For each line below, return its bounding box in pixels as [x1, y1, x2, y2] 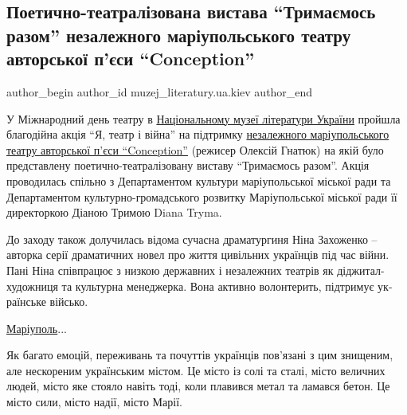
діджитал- [337, 261, 385, 278]
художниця [6, 277, 58, 294]
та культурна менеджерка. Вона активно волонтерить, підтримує [61, 277, 374, 294]
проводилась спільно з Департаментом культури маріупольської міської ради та [6, 172, 391, 189]
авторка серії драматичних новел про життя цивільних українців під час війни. [6, 246, 389, 263]
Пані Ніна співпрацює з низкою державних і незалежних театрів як [6, 261, 334, 278]
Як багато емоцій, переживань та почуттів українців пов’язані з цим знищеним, [6, 346, 393, 363]
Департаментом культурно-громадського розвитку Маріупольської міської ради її [6, 188, 397, 205]
